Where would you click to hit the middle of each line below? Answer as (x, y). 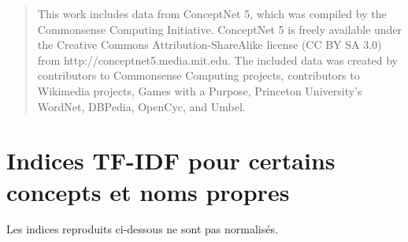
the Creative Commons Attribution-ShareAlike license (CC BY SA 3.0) (210, 45)
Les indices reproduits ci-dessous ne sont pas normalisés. (142, 229)
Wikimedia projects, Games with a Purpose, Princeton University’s (200, 90)
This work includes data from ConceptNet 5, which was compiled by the (212, 13)
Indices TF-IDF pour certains (171, 160)
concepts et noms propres (148, 191)
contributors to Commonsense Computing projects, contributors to (198, 75)
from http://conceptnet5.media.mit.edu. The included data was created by (217, 60)
